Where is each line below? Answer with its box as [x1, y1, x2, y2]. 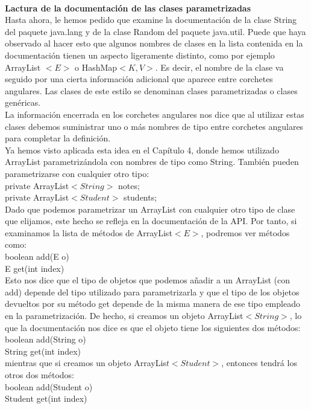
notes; [118, 179, 140, 192]
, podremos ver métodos [201, 226, 290, 239]
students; [124, 191, 157, 204]
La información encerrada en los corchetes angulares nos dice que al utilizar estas [5, 108, 304, 120]
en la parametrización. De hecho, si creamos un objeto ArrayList [5, 309, 243, 322]
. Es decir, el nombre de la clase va [155, 60, 284, 73]
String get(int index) [5, 344, 81, 357]
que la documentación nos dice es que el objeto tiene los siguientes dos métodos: [5, 321, 301, 333]
